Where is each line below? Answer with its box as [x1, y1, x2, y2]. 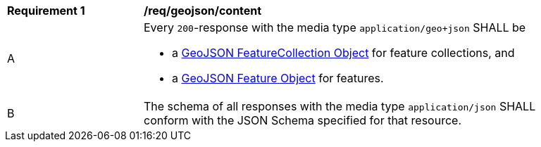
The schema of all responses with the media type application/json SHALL [144, 99, 536, 113]
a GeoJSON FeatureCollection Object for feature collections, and [172, 46, 515, 60]
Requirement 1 [7, 4, 85, 18]
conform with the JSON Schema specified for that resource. [144, 113, 462, 127]
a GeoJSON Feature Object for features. [172, 71, 384, 85]
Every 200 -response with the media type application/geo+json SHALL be [144, 20, 526, 34]
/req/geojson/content [144, 4, 262, 18]
